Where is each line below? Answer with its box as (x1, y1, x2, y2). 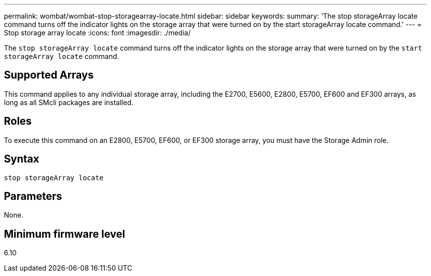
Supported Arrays (4, 69, 94, 82)
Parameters (4, 190, 62, 202)
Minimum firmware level (4, 227, 125, 240)
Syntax (4, 153, 39, 166)
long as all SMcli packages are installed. (4, 98, 133, 107)
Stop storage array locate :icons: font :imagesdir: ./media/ (4, 28, 191, 37)
